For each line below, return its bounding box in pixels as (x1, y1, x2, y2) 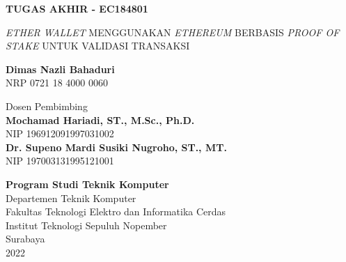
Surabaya (6, 231, 45, 246)
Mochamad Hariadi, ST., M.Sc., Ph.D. (6, 112, 195, 127)
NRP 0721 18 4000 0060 (6, 75, 108, 90)
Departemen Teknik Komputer (6, 190, 136, 205)
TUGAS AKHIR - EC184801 (6, 1, 148, 15)
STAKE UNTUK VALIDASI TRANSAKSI (6, 38, 190, 53)
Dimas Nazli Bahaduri (6, 61, 115, 76)
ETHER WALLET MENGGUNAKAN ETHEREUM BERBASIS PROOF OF (6, 24, 340, 39)
